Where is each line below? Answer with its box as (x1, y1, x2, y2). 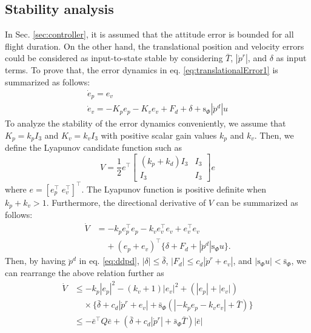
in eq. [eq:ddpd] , (79, 254, 139, 267)
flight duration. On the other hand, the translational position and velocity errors (5, 39, 304, 52)
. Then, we (254, 128, 294, 141)
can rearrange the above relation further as (5, 266, 164, 279)
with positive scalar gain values (101, 128, 217, 141)
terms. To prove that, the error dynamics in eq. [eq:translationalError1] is (5, 64, 278, 76)
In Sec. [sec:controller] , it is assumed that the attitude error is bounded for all (5, 28, 294, 41)
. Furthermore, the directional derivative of (46, 196, 206, 208)
